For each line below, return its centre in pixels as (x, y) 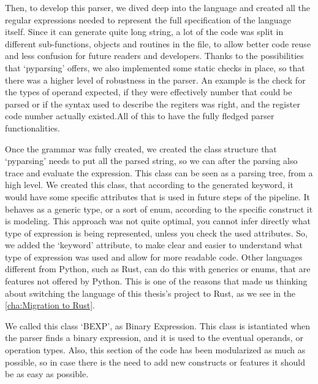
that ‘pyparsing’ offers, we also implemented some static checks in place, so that (155, 67)
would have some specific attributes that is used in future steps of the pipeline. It (157, 196)
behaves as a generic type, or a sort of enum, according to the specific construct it (159, 209)
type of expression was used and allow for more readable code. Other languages (154, 257)
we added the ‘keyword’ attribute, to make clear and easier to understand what (154, 245)
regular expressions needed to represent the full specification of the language (148, 19)
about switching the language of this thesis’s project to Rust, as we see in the (150, 293)
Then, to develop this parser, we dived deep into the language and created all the (158, 7)
